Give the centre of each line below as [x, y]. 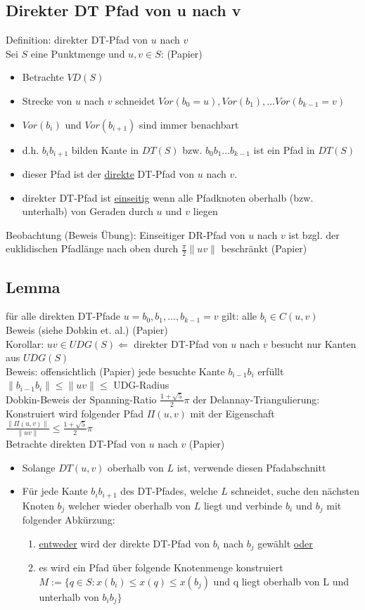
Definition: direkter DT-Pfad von [77, 40]
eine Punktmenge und [78, 53]
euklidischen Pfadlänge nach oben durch [92, 248]
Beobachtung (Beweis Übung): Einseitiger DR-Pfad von [126, 234]
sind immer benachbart [189, 124]
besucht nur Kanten [314, 343]
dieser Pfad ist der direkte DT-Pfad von [108, 174]
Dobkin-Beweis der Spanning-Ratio [81, 399]
